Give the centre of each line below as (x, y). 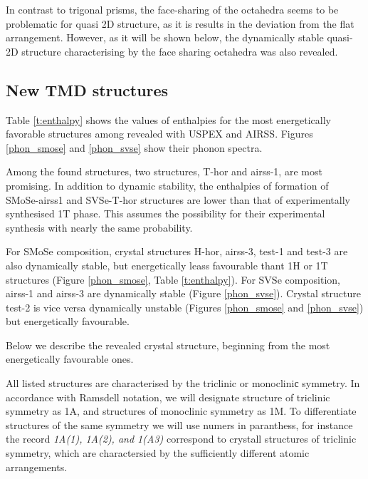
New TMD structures (87, 89)
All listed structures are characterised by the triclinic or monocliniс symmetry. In (183, 383)
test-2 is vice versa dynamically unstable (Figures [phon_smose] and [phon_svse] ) (185, 307)
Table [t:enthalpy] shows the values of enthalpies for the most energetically (169, 119)
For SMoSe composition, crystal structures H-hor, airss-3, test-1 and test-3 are (177, 251)
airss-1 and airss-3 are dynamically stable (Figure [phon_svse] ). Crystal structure (183, 293)
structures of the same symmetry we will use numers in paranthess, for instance (179, 424)
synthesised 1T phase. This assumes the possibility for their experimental (165, 213)
